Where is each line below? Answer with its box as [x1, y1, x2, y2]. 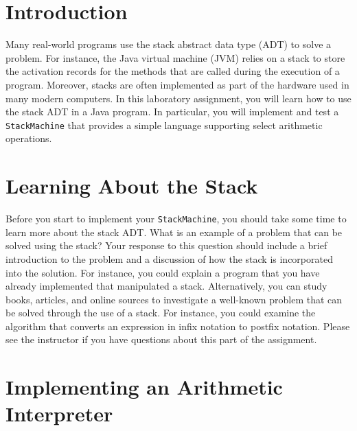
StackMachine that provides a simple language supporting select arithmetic [5, 117, 323, 132]
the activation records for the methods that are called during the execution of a [5, 64, 340, 78]
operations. [5, 131, 52, 145]
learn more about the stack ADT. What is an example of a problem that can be [5, 224, 343, 239]
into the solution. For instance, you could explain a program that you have [5, 265, 320, 279]
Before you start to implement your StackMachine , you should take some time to [5, 211, 347, 226]
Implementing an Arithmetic [5, 373, 283, 401]
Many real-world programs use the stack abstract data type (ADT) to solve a [5, 37, 332, 51]
